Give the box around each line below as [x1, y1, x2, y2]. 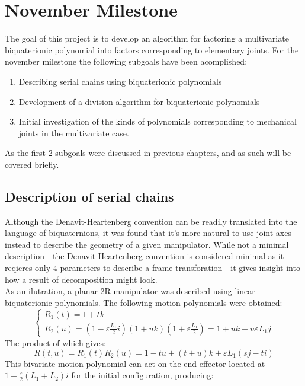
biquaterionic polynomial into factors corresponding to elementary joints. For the [5, 43, 299, 56]
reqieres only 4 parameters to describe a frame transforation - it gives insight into [5, 261, 300, 274]
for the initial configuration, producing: [71, 369, 214, 381]
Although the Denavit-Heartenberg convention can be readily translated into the [5, 215, 297, 227]
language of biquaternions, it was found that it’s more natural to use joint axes [5, 227, 291, 239]
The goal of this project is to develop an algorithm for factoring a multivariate [5, 32, 289, 44]
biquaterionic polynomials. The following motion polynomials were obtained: [5, 296, 282, 308]
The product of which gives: [5, 336, 106, 349]
